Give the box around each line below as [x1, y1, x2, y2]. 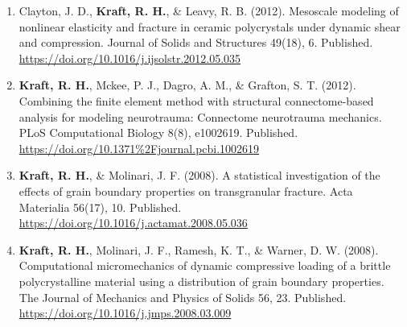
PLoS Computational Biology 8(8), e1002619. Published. [18, 124, 298, 141]
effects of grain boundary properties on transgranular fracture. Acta [18, 182, 353, 199]
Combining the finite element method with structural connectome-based [18, 92, 374, 109]
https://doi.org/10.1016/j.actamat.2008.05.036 [18, 214, 248, 231]
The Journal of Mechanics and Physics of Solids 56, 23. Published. [18, 288, 347, 305]
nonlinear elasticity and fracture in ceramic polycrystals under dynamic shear [18, 18, 401, 35]
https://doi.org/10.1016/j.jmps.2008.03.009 [18, 304, 232, 321]
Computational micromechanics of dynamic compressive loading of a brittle [18, 257, 391, 274]
